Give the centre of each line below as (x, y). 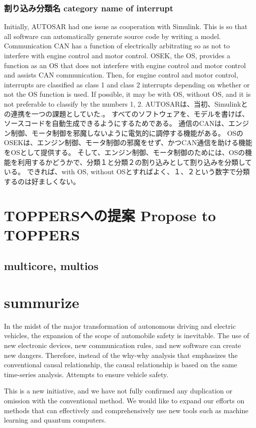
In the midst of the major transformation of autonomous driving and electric (120, 326)
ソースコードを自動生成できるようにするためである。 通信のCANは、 (116, 123)
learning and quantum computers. (55, 420)
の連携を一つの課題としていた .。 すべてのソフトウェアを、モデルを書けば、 (127, 113)
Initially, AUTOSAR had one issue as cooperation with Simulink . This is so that (126, 26)
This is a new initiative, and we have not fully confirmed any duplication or (118, 391)
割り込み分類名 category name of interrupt (89, 8)
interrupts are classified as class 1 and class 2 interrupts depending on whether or (127, 84)
